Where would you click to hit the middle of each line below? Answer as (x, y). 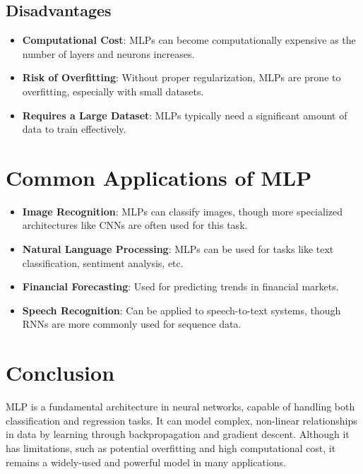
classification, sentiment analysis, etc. (103, 262)
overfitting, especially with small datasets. (113, 91)
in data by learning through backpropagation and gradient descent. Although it (178, 434)
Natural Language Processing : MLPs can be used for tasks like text (178, 249)
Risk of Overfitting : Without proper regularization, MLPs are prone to (181, 77)
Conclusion (60, 373)
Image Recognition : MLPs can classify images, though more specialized (183, 211)
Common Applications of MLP (159, 177)
